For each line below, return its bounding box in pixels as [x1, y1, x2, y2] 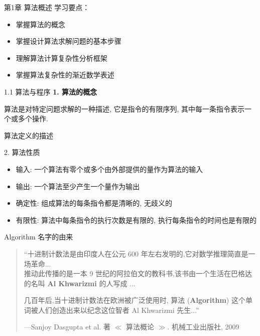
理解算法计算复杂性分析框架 [16, 52, 107, 63]
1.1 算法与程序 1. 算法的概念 [4, 86, 97, 97]
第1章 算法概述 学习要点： [4, 2, 90, 12]
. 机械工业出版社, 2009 [167, 321, 239, 332]
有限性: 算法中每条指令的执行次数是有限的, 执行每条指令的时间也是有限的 [16, 214, 256, 225]
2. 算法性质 [4, 147, 40, 157]
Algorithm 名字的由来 [4, 231, 73, 242]
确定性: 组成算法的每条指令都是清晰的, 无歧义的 [16, 198, 172, 208]
